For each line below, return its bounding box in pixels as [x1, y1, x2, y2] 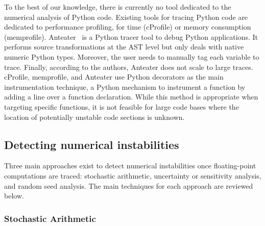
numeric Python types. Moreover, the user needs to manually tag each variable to [4, 51, 259, 62]
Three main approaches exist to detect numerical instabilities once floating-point [4, 160, 256, 171]
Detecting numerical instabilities [4, 136, 179, 152]
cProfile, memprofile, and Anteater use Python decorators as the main [4, 71, 224, 82]
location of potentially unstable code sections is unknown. [4, 111, 185, 122]
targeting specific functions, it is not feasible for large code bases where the [4, 101, 239, 112]
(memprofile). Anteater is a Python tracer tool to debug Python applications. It [4, 31, 258, 42]
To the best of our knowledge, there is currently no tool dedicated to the [4, 2, 231, 12]
